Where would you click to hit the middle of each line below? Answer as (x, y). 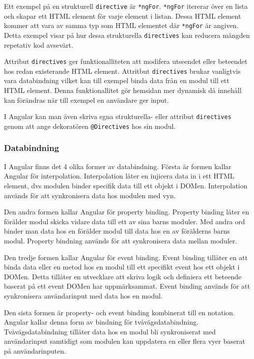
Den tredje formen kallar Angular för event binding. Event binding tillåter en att (126, 257)
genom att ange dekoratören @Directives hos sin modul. (90, 126)
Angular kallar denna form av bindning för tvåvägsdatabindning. (101, 322)
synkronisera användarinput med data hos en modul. (83, 295)
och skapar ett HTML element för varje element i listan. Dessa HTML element (123, 15)
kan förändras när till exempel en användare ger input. (86, 100)
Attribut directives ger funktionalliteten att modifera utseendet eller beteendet (126, 61)
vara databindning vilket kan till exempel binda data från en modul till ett (117, 80)
